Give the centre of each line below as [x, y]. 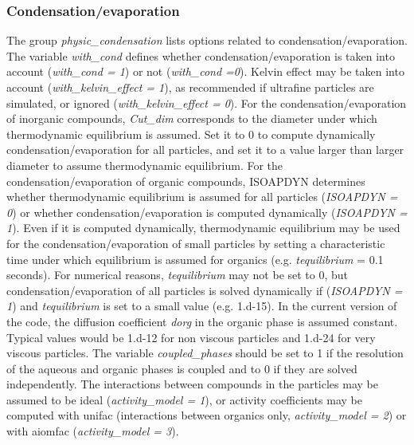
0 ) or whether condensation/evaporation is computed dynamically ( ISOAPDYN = [207, 212]
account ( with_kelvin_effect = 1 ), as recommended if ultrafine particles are [190, 87]
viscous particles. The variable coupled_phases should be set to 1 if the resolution [205, 353]
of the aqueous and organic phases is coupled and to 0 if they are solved [182, 368]
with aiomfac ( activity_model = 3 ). [93, 431]
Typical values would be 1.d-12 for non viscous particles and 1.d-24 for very [191, 337]
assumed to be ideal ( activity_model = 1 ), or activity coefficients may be [184, 399]
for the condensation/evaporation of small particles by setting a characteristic [196, 243]
